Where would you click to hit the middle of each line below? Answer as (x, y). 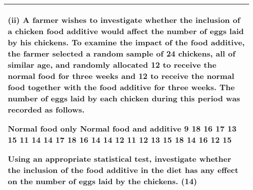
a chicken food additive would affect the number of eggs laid (126, 31)
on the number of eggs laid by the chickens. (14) (102, 181)
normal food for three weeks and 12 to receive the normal (121, 76)
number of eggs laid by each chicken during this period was (124, 98)
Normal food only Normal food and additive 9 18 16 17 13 (122, 128)
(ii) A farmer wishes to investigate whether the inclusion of (124, 20)
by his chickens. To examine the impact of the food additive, (126, 42)
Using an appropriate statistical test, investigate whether (120, 159)
